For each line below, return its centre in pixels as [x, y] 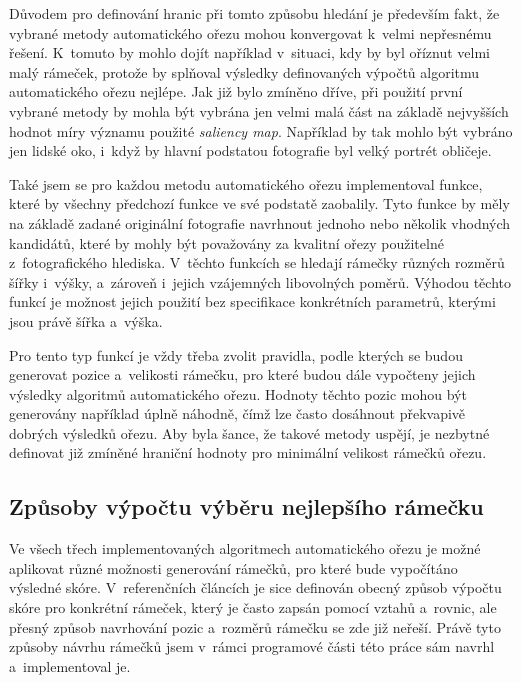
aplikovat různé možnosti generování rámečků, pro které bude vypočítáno [233, 567]
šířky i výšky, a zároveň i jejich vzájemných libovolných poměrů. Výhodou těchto [260, 281]
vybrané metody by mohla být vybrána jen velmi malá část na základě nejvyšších [259, 110]
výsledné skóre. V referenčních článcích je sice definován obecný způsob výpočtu [255, 587]
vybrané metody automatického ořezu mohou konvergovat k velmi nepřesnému [250, 32]
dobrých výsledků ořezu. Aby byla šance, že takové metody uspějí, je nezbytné [249, 432]
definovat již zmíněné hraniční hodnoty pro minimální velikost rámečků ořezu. [248, 452]
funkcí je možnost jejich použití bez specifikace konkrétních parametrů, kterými [252, 301]
